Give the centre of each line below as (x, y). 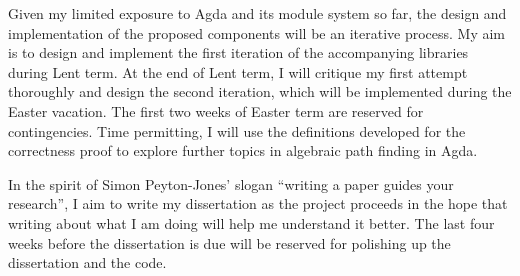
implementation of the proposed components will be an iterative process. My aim (257, 32)
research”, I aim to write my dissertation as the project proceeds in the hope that (258, 203)
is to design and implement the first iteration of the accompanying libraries (238, 52)
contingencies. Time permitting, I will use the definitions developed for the (237, 130)
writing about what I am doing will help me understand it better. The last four (251, 222)
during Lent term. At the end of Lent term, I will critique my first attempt (238, 71)
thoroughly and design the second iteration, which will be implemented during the (260, 91)
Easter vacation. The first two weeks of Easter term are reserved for (216, 110)
